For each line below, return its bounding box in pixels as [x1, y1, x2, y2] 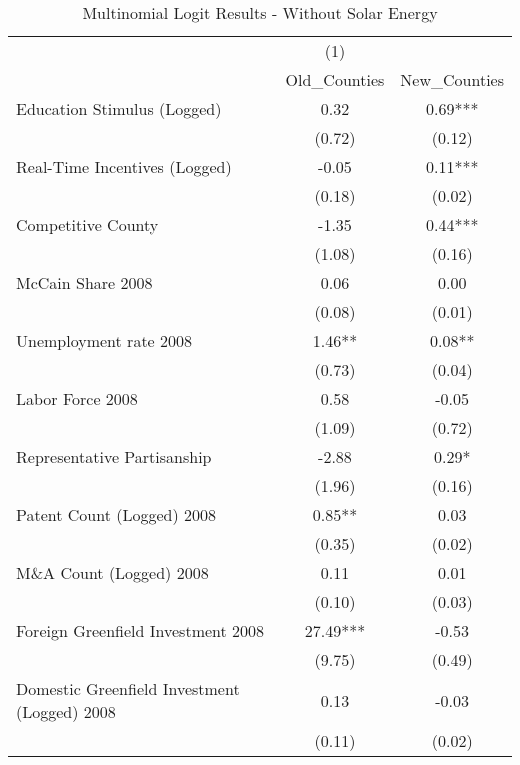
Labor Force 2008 [16, 387, 138, 410]
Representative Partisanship [16, 445, 212, 468]
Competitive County [16, 213, 159, 236]
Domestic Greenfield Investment [16, 677, 240, 700]
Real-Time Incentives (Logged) [16, 155, 232, 178]
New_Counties [400, 68, 504, 91]
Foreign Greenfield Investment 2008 [16, 619, 265, 642]
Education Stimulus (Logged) [16, 97, 222, 120]
